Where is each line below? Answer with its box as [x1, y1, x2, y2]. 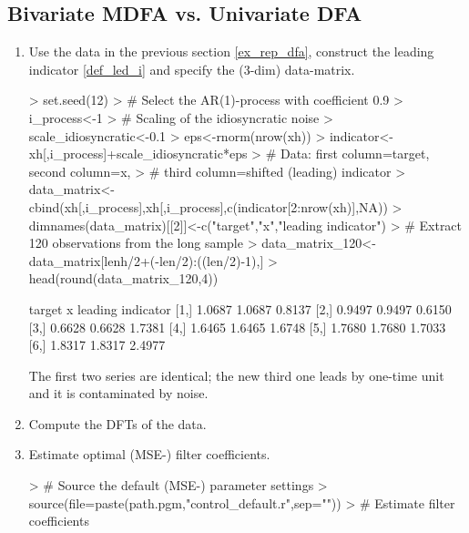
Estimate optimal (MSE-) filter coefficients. [28, 445, 270, 464]
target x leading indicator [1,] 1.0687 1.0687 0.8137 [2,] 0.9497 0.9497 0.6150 [28, 299, 452, 318]
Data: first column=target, [280, 144, 430, 163]
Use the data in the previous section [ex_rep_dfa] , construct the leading [28, 42, 434, 61]
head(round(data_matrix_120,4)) [28, 269, 219, 288]
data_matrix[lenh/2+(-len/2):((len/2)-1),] [28, 251, 264, 270]
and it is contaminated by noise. [28, 384, 209, 403]
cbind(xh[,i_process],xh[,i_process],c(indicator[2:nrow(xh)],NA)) [28, 197, 388, 216]
